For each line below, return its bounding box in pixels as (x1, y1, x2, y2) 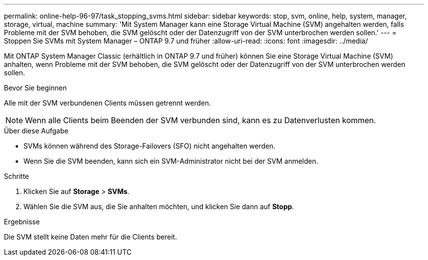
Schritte (4, 172, 29, 180)
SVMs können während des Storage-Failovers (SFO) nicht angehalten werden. (23, 142, 276, 150)
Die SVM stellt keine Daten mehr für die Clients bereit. (4, 233, 177, 241)
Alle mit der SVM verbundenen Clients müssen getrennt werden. (4, 99, 211, 107)
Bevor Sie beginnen (4, 84, 67, 92)
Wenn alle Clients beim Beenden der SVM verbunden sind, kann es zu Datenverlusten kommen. (25, 115, 376, 125)
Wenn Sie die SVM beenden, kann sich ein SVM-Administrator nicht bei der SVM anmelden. (23, 157, 319, 165)
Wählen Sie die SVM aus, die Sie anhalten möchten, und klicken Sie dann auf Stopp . (23, 202, 294, 211)
